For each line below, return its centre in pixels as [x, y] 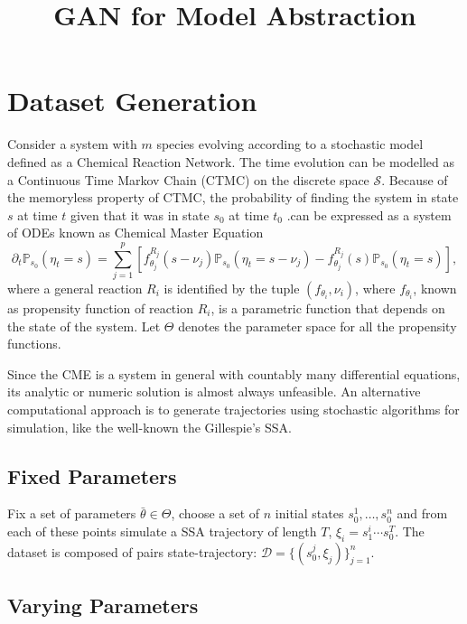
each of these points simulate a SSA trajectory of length [162, 531]
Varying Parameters [103, 605]
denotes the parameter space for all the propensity [318, 326]
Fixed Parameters [92, 475]
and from [422, 513]
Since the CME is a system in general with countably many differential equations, [234, 373]
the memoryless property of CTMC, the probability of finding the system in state [233, 197]
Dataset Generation [132, 101]
